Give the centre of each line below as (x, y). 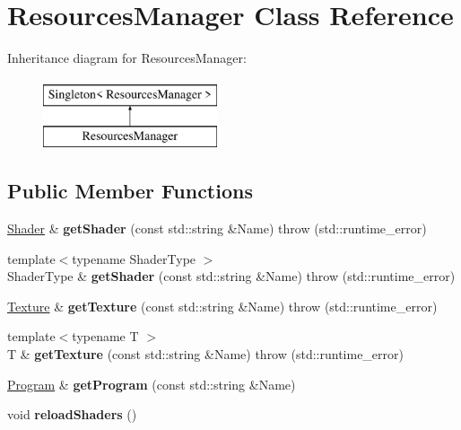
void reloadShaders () (72, 414)
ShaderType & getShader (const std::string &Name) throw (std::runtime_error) (231, 276)
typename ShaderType (134, 258)
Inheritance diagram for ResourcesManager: (127, 58)
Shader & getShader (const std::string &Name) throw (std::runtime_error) (217, 228)
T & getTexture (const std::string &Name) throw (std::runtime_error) (205, 354)
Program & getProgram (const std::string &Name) (152, 384)
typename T (105, 336)
